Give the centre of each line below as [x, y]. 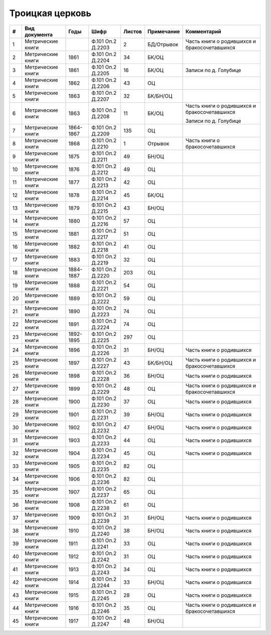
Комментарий [204, 31]
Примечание [164, 31]
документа [38, 34]
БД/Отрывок [163, 44]
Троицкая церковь [50, 13]
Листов [133, 31]
